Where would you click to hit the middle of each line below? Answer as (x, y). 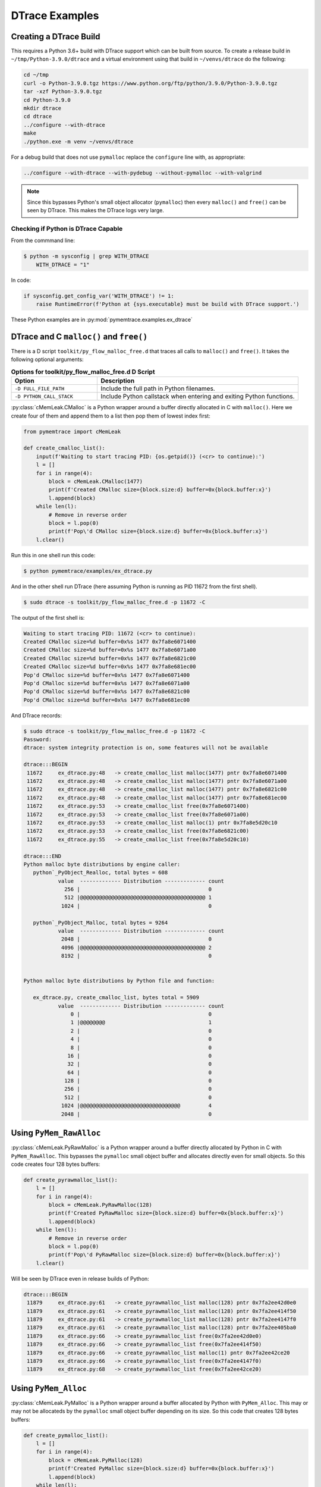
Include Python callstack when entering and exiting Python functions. (198, 397)
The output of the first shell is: (48, 617)
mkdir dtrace (43, 108)
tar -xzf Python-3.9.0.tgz (63, 92)
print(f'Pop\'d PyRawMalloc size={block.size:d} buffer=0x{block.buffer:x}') (164, 1255)
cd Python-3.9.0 (47, 100)
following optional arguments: (47, 359)
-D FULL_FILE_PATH (40, 389)
